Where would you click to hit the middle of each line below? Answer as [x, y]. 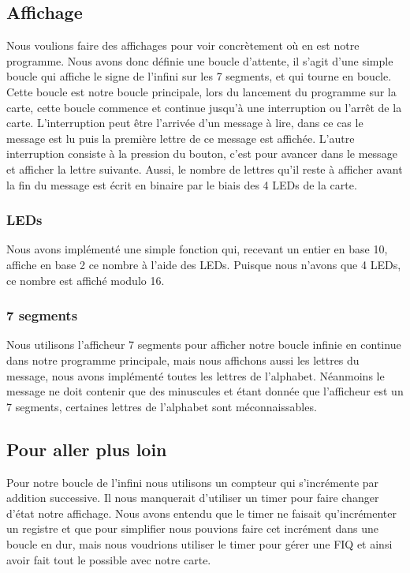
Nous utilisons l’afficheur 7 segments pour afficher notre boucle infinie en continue [204, 345]
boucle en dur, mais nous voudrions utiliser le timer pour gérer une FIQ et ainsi [199, 543]
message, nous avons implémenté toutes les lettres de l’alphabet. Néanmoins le [196, 375]
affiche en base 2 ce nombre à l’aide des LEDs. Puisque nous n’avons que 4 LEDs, [204, 264]
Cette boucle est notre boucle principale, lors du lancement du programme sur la [201, 91]
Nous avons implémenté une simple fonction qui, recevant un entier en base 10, [197, 249]
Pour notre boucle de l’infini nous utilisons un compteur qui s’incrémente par [193, 482]
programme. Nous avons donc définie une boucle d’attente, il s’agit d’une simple [200, 60]
